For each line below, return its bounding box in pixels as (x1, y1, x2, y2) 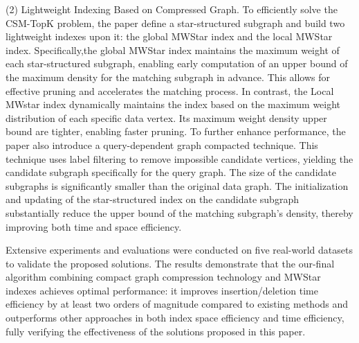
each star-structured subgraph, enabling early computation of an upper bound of (6, 56, 348, 71)
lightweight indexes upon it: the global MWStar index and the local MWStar (6, 29, 333, 44)
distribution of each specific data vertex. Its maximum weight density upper (6, 110, 327, 125)
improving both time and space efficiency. (6, 219, 182, 234)
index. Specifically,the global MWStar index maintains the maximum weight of (6, 42, 340, 57)
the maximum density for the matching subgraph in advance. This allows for (6, 69, 331, 84)
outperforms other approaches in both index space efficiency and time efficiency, (6, 310, 344, 325)
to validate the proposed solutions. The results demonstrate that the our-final (6, 256, 335, 270)
